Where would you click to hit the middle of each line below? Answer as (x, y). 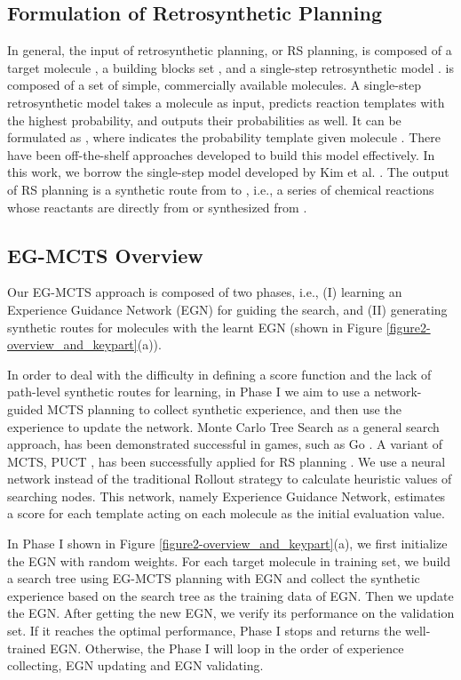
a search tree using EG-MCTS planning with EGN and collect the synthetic (214, 578)
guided (25, 408)
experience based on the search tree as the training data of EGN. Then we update (230, 595)
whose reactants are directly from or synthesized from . (157, 207)
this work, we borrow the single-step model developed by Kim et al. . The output (228, 172)
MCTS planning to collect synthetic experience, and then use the (224, 408)
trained (27, 648)
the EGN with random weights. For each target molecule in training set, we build (229, 560)
